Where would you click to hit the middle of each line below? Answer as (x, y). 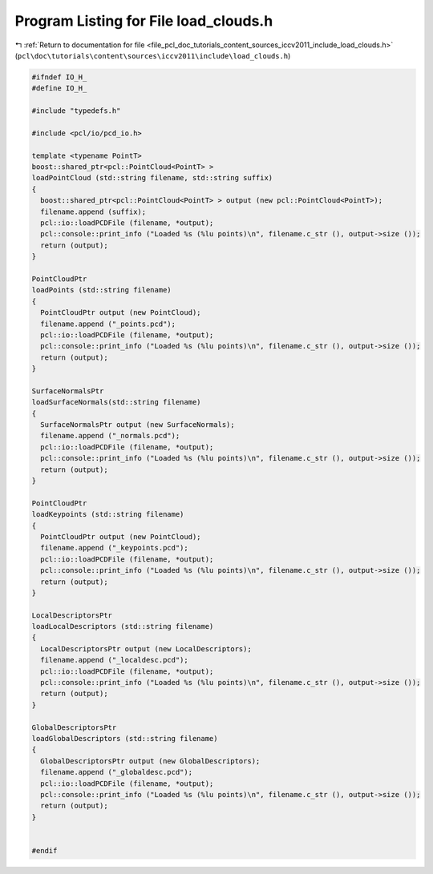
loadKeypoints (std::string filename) (108, 514)
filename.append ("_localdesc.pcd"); (114, 660)
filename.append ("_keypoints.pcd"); (114, 548)
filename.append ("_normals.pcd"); (110, 436)
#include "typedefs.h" (76, 111)
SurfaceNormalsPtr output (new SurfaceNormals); (138, 425)
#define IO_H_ (59, 89)
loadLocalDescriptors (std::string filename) (123, 626)
